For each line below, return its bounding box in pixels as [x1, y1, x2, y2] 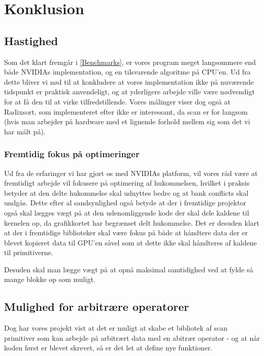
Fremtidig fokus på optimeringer [4, 148, 140, 160]
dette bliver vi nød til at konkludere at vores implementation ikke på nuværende [4, 76, 254, 87]
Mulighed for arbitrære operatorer [4, 299, 189, 314]
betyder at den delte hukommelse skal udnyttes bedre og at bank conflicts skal [4, 187, 249, 198]
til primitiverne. [4, 247, 53, 258]
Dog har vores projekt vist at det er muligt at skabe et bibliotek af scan [4, 323, 228, 333]
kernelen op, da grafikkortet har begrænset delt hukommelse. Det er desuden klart [4, 217, 259, 228]
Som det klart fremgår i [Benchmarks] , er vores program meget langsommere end [4, 56, 256, 67]
